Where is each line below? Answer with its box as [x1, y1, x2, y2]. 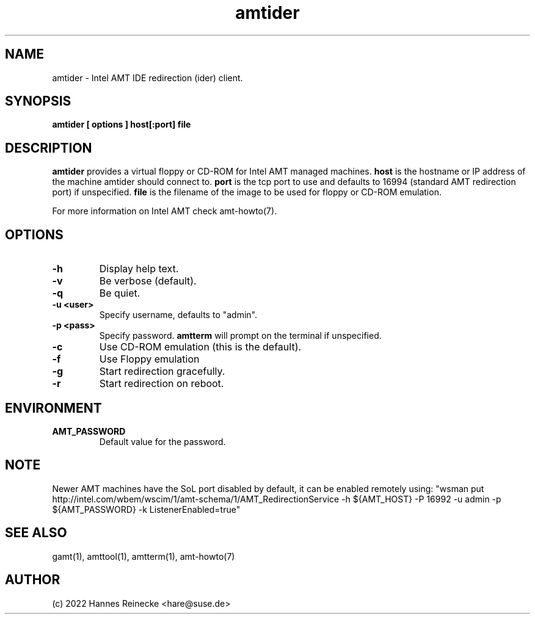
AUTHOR [5, 572, 60, 588]
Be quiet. [99, 287, 140, 300]
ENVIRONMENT [5, 400, 102, 416]
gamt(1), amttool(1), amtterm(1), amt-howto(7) [52, 551, 235, 562]
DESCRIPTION [5, 140, 92, 156]
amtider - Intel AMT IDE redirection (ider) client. [52, 72, 243, 83]
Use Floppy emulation [99, 353, 200, 366]
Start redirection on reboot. [99, 377, 224, 390]
